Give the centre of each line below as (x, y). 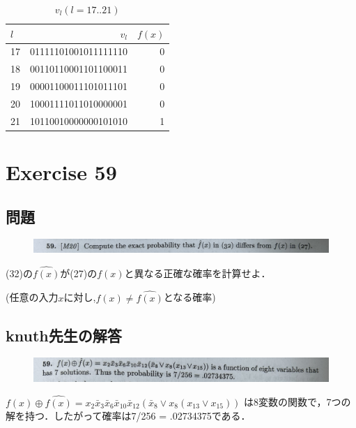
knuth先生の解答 (64, 335)
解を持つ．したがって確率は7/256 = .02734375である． (128, 416)
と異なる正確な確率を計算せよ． (198, 273)
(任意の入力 (32, 297)
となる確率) (189, 297)
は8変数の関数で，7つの (297, 402)
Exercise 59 (61, 172)
